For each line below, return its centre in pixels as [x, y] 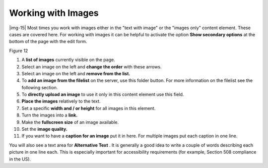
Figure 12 [19, 51]
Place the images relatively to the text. [61, 101]
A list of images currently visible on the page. [68, 60]
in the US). [20, 159]
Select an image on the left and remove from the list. [76, 73]
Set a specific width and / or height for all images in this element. [89, 108]
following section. [40, 87]
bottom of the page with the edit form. [48, 42]
